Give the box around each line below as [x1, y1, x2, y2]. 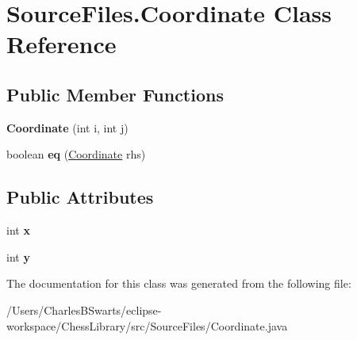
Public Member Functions [6, 82, 224, 106]
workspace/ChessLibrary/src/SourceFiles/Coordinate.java [6, 317, 288, 334]
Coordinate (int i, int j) [6, 119, 129, 136]
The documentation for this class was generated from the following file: [6, 275, 351, 292]
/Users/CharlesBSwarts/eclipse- [6, 301, 162, 318]
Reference [6, 28, 117, 60]
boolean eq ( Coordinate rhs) [6, 146, 146, 162]
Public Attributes [6, 185, 154, 209]
